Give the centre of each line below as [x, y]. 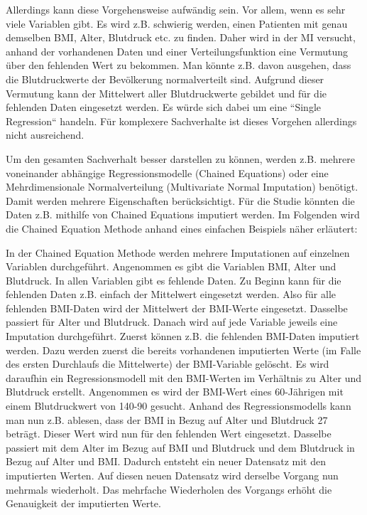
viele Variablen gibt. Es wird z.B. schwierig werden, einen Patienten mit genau [177, 23]
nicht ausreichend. [45, 135]
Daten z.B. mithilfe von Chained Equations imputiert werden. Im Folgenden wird [183, 214]
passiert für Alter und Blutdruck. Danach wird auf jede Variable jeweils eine [172, 322]
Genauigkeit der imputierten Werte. [83, 503]
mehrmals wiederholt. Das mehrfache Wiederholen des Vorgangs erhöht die [169, 489]
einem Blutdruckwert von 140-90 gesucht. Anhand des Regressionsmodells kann [179, 406]
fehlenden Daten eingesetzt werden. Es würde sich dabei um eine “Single [164, 107]
